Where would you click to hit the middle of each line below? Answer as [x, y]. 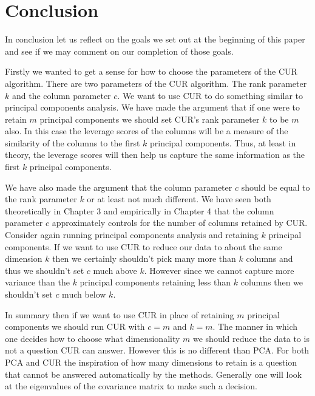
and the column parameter [61, 95]
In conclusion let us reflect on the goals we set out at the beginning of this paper [155, 39]
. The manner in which [255, 326]
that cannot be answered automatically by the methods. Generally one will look [154, 374]
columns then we [272, 282]
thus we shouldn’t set [45, 270]
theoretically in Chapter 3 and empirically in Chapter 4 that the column [140, 210]
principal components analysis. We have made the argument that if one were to [153, 107]
